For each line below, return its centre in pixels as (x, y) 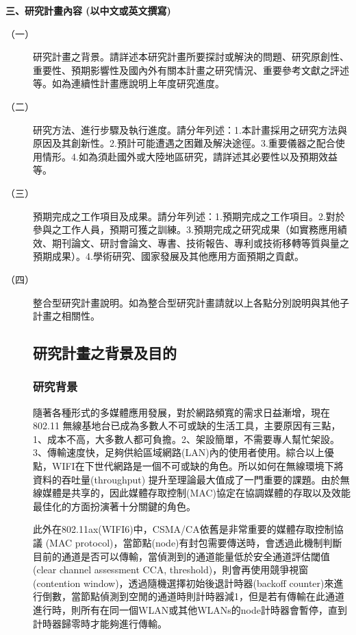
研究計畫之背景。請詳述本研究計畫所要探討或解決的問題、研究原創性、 (191, 57)
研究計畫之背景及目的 (105, 353)
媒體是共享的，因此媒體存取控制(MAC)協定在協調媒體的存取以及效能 (196, 493)
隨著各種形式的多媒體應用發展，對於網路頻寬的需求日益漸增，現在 (181, 412)
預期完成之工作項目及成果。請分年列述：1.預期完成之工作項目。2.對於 (189, 216)
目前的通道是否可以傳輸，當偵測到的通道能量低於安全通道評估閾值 (181, 556)
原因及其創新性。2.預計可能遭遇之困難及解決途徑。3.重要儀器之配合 (184, 143)
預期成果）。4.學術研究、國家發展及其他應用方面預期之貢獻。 (168, 256)
